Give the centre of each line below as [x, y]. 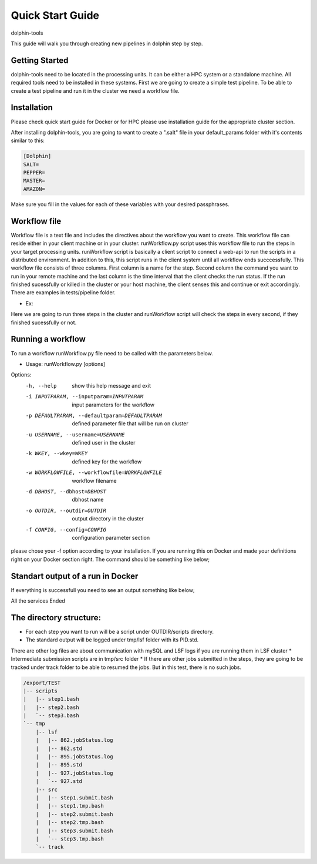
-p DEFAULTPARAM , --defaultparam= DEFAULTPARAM [94, 415]
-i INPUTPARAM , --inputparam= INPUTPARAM [85, 397]
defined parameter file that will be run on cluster [130, 423]
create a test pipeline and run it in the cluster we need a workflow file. [95, 90]
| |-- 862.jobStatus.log [75, 740]
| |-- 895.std [59, 765]
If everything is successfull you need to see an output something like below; [103, 590]
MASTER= [34, 181]
